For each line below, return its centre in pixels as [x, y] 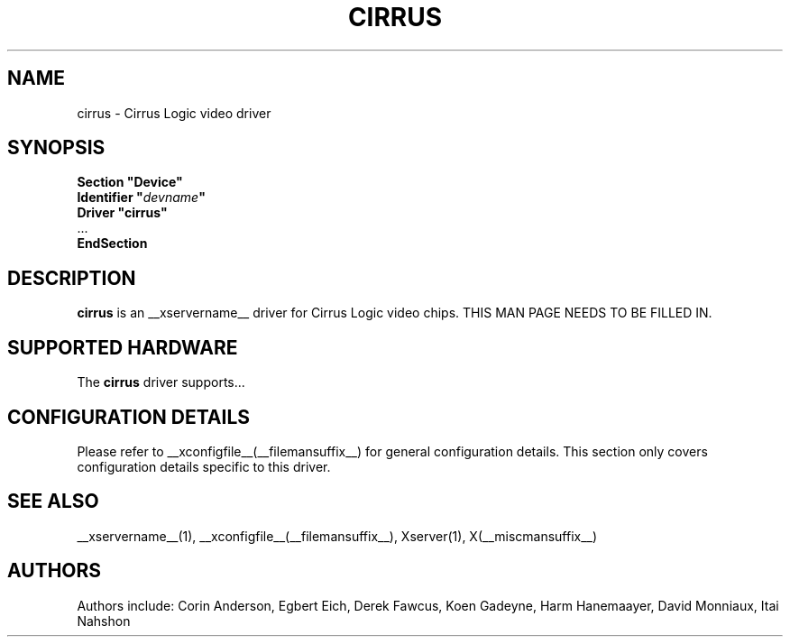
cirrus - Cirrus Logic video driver [174, 113]
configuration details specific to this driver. [204, 466]
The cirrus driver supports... [161, 382]
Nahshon [104, 621]
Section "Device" [130, 182]
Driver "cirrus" [122, 213]
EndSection [112, 244]
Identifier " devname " [141, 198]
